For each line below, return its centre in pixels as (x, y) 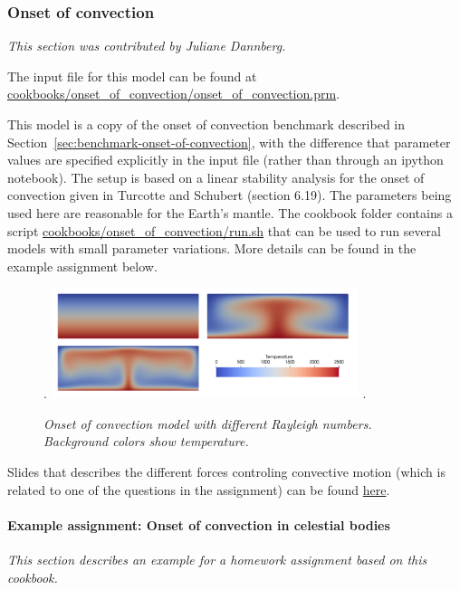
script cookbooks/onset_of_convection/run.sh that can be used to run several (224, 230)
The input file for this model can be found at (132, 76)
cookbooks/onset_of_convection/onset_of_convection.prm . (174, 94)
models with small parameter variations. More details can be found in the (212, 248)
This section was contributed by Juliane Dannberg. (147, 46)
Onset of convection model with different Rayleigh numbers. (208, 423)
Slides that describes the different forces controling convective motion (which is (226, 472)
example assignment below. (82, 266)
